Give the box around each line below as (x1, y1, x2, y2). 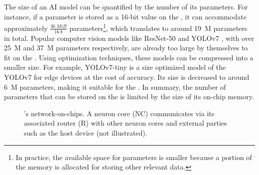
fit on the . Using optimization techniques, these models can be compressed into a (4, 52, 254, 62)
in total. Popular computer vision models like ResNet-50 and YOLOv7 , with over (4, 32, 255, 43)
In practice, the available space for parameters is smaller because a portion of (15, 152, 252, 162)
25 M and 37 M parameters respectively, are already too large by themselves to (4, 42, 248, 53)
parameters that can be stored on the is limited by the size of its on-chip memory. (4, 91, 254, 102)
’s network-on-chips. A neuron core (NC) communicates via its (24, 108, 215, 118)
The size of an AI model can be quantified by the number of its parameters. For (4, 1, 248, 11)
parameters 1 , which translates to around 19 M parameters (69, 21, 248, 33)
